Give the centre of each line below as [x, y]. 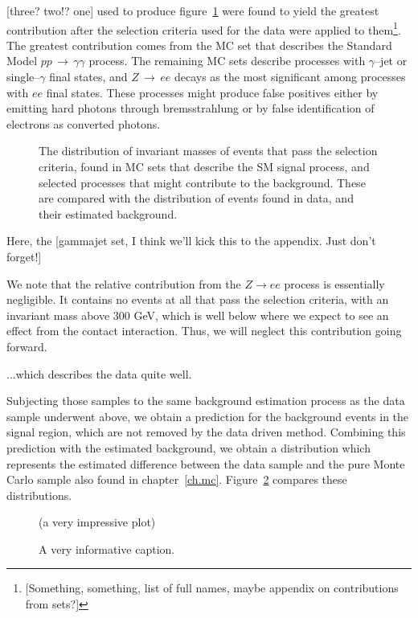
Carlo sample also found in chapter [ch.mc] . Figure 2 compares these [177, 479]
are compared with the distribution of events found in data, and [196, 198]
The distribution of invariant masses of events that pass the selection [208, 151]
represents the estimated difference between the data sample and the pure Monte [206, 463]
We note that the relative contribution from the [124, 283]
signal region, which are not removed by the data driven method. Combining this [206, 432]
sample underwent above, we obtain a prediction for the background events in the [208, 416]
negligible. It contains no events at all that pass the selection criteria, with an [198, 299]
